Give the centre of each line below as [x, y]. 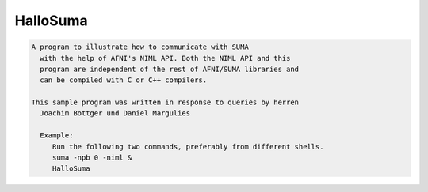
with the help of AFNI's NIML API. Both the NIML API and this [165, 58]
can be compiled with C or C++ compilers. [124, 80]
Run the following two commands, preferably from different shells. [188, 147]
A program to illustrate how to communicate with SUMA [140, 47]
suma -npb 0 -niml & [92, 158]
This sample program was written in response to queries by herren [165, 102]
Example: [57, 136]
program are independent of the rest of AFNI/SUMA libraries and [170, 69]
